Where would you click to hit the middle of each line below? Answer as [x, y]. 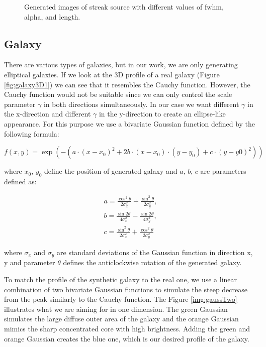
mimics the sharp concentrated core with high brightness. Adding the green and [127, 328]
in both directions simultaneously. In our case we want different [141, 104]
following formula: [32, 133]
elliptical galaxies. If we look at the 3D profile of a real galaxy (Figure [112, 74]
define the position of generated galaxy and [111, 171]
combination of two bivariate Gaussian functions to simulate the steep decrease [126, 289]
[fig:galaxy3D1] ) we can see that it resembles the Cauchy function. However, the [127, 84]
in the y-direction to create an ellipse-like [162, 114]
